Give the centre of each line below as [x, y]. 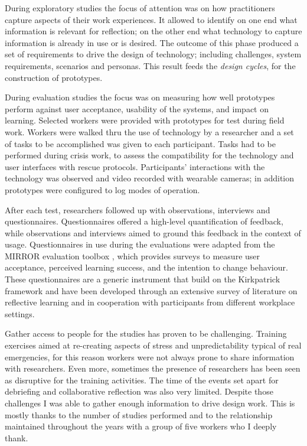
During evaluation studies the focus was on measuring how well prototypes [140, 97]
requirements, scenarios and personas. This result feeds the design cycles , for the [150, 65]
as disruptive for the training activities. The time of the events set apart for [142, 380]
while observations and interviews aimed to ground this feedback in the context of [153, 232]
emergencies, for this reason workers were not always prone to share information [150, 357]
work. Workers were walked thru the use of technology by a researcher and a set [149, 131]
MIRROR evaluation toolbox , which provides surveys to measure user [133, 255]
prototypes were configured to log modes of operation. [102, 189]
